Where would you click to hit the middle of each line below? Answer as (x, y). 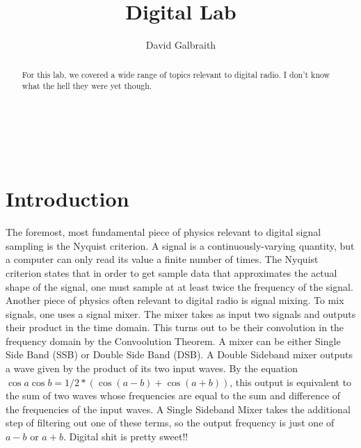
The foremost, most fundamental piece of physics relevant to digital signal (163, 232)
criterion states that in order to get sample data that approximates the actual (171, 272)
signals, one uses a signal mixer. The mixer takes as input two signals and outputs (181, 313)
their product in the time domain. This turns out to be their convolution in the (175, 327)
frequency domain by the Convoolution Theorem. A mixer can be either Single (173, 341)
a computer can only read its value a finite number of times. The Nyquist (162, 259)
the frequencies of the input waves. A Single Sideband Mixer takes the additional (178, 409)
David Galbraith (181, 45)
